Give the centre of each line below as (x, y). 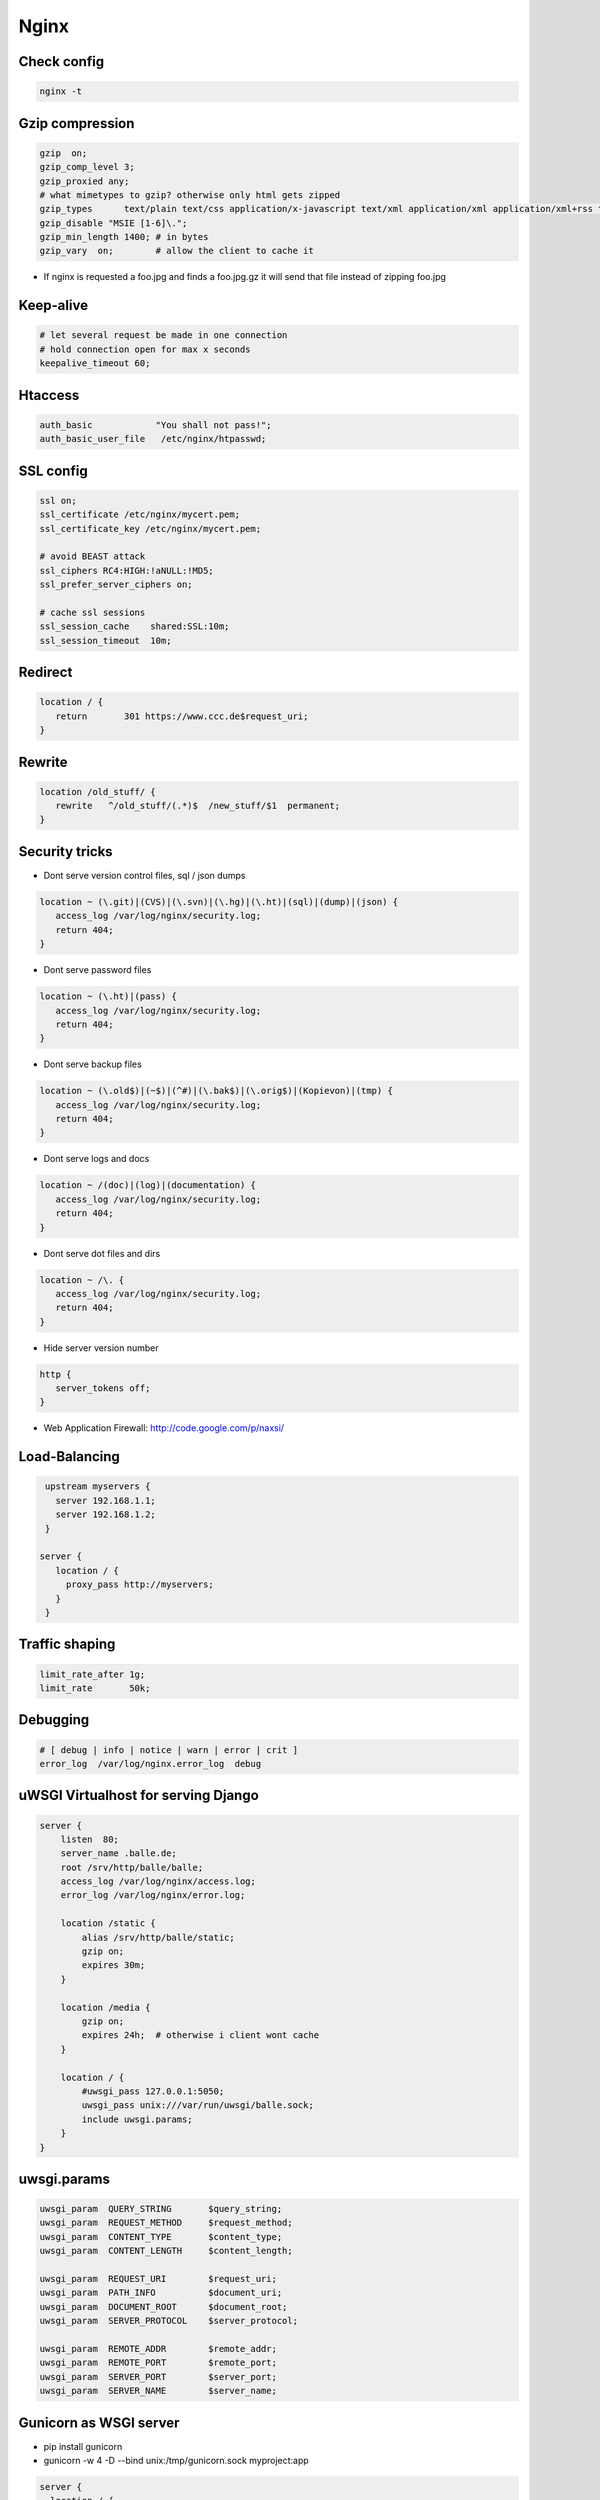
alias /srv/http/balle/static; (158, 1937)
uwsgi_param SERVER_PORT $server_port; (158, 2376)
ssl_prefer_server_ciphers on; (116, 584)
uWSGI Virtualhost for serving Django (138, 1795)
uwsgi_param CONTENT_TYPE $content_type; (161, 2236)
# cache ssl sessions (92, 612)
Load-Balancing (69, 1456)
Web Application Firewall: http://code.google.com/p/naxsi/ (164, 1428)
